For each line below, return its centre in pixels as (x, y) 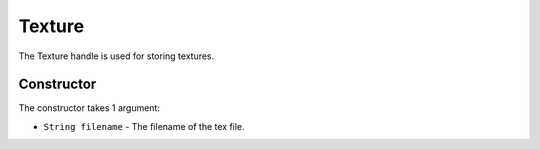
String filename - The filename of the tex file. (144, 126)
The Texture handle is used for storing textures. (116, 56)
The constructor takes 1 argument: (89, 108)
